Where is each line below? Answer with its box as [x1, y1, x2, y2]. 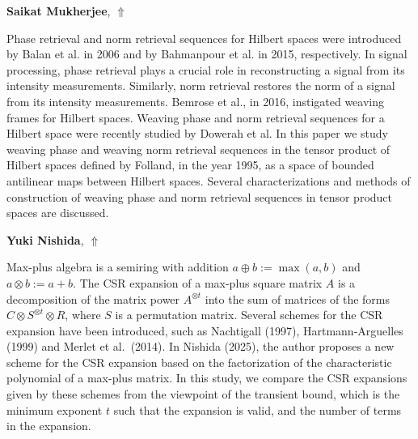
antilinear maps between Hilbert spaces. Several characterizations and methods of [6, 172, 411, 189]
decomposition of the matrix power [6, 290, 180, 307]
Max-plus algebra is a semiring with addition [6, 258, 229, 275]
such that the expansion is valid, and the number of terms [113, 401, 402, 418]
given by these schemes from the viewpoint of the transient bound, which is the [6, 386, 400, 403]
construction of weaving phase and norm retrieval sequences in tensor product [6, 188, 393, 205]
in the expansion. [6, 417, 91, 434]
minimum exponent [6, 401, 103, 418]
